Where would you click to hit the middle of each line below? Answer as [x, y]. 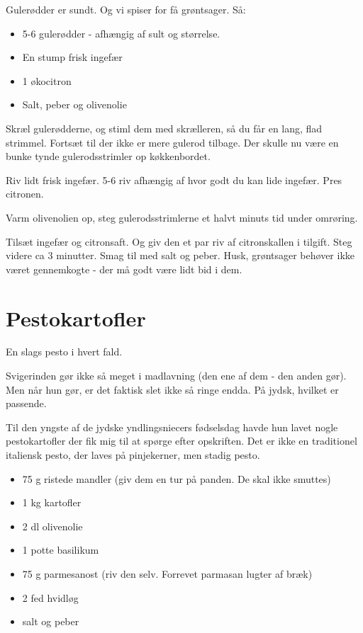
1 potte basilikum [61, 550]
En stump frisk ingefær [72, 57]
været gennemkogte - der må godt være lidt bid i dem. [124, 269]
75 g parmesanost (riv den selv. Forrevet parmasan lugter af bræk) [167, 573]
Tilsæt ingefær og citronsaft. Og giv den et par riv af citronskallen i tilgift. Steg [179, 241]
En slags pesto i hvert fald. [64, 352]
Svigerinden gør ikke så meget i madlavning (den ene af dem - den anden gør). [176, 376]
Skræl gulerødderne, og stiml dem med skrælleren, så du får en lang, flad [164, 128]
